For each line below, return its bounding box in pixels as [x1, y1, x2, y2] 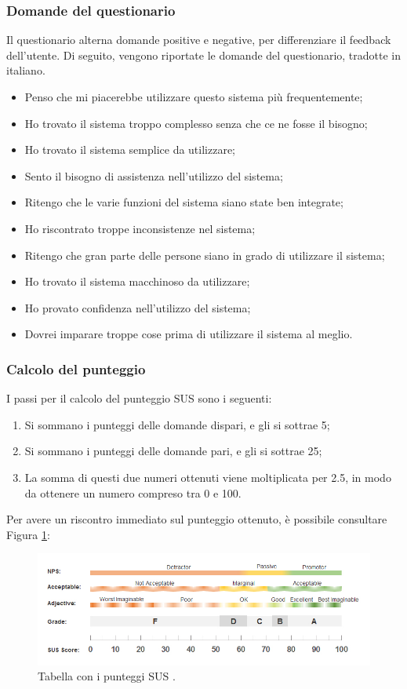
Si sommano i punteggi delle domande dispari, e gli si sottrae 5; [24, 416, 330, 432]
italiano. [6, 62, 45, 78]
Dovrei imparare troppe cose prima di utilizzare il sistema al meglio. [24, 326, 353, 342]
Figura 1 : [6, 526, 50, 542]
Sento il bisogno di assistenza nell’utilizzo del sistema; [24, 167, 283, 184]
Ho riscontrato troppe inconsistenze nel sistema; [24, 220, 256, 236]
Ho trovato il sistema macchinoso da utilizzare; [24, 273, 250, 290]
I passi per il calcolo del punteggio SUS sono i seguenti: [6, 390, 272, 406]
